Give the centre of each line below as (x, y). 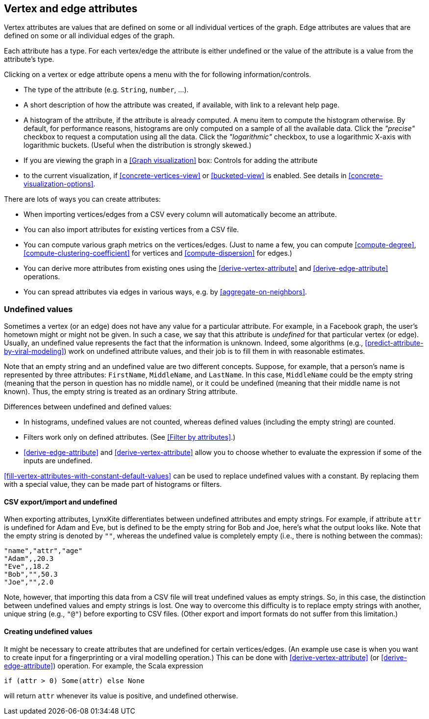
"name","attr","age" (43, 551)
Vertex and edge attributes (71, 9)
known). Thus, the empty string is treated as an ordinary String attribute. (121, 392)
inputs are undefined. (58, 461)
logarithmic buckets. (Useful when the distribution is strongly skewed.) (138, 145)
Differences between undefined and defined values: (88, 407)
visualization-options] (59, 184)
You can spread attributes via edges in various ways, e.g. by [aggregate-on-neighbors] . (165, 292)
